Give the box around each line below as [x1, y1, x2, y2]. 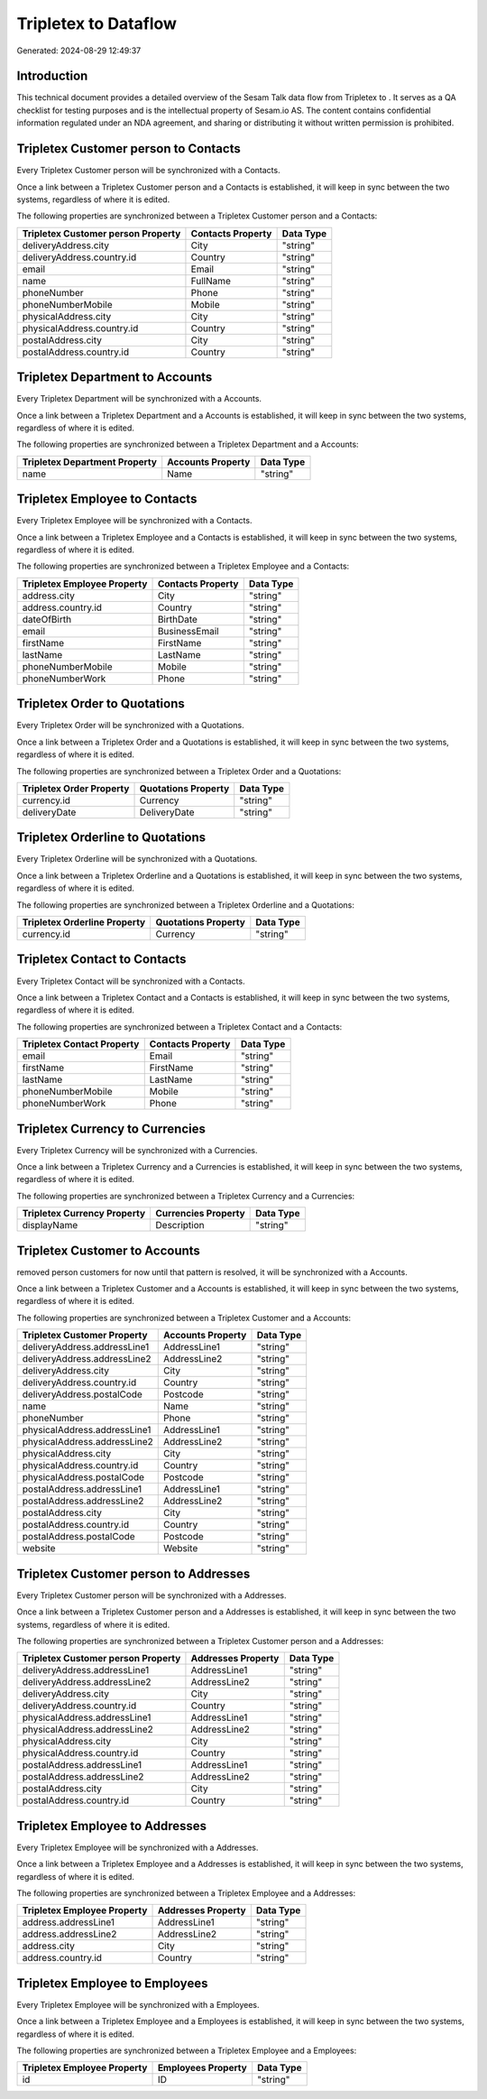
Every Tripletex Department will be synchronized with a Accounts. [16, 393, 262, 404]
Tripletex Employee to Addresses [16, 1818, 207, 1834]
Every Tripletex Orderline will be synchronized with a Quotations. [16, 854, 258, 865]
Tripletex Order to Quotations [16, 696, 185, 712]
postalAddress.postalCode [22, 1530, 135, 1543]
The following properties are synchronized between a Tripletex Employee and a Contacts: [16, 560, 350, 572]
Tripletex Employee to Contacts [16, 492, 198, 507]
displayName [22, 1219, 78, 1232]
